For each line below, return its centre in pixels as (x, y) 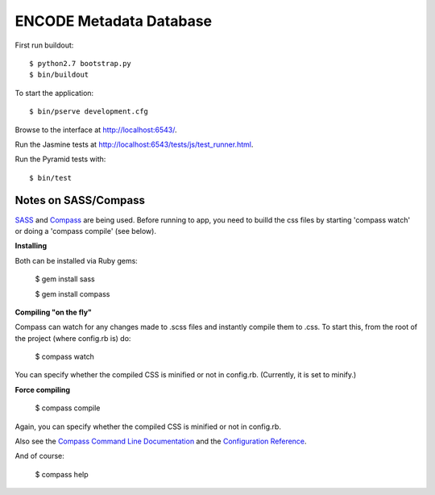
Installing (31, 246)
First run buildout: (44, 45)
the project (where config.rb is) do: (73, 338)
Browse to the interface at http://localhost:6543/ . (96, 130)
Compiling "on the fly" (54, 312)
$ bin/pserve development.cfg (89, 112)
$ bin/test (51, 178)
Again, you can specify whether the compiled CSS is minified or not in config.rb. (148, 426)
